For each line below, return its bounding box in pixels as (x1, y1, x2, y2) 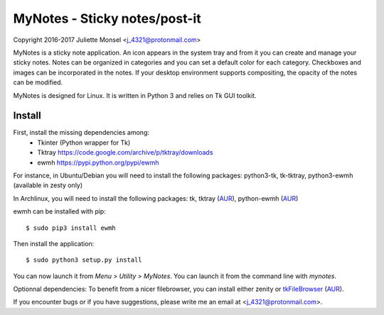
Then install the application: (13, 239, 95, 248)
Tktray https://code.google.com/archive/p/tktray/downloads (37, 148, 213, 157)
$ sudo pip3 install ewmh (26, 223, 117, 232)
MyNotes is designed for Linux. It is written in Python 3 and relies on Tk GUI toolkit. (13, 91, 257, 99)
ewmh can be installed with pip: (13, 207, 106, 216)
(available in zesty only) (13, 181, 83, 189)
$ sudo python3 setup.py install (26, 256, 142, 264)
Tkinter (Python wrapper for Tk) (37, 138, 131, 147)
